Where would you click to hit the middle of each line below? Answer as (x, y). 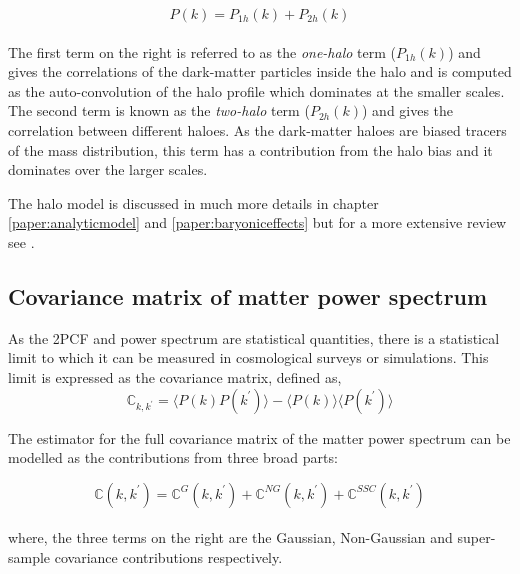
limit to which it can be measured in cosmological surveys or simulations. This (248, 357)
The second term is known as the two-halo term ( (159, 110)
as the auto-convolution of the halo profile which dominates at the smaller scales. (256, 90)
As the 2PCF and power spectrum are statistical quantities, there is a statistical (254, 337)
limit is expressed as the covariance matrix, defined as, (175, 376)
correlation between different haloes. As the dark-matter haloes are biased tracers (257, 129)
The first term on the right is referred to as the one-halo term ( (202, 51)
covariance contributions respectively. (168, 556)
